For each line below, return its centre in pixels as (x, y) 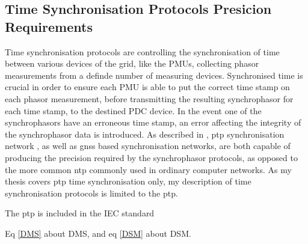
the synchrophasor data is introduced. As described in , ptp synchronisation (145, 134)
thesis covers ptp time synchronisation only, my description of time (128, 181)
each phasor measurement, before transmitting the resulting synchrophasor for (149, 98)
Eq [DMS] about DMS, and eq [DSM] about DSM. (98, 233)
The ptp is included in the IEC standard (80, 213)
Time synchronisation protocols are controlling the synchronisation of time (142, 51)
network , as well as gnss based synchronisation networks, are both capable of (148, 146)
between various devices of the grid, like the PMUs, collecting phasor (132, 63)
